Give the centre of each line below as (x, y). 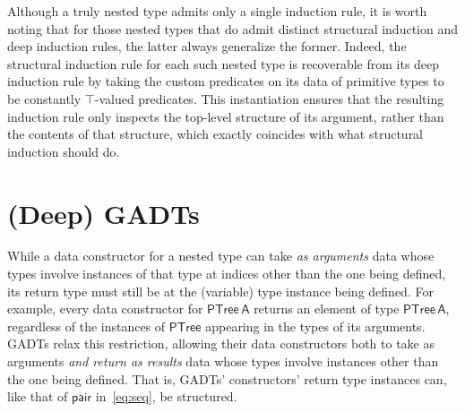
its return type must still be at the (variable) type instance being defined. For (220, 291)
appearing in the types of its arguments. (315, 326)
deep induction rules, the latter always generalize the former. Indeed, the (207, 46)
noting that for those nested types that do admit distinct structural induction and (233, 28)
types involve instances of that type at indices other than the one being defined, (227, 274)
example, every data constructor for (105, 309)
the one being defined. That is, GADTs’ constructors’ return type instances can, (227, 378)
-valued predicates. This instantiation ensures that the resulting (269, 98)
